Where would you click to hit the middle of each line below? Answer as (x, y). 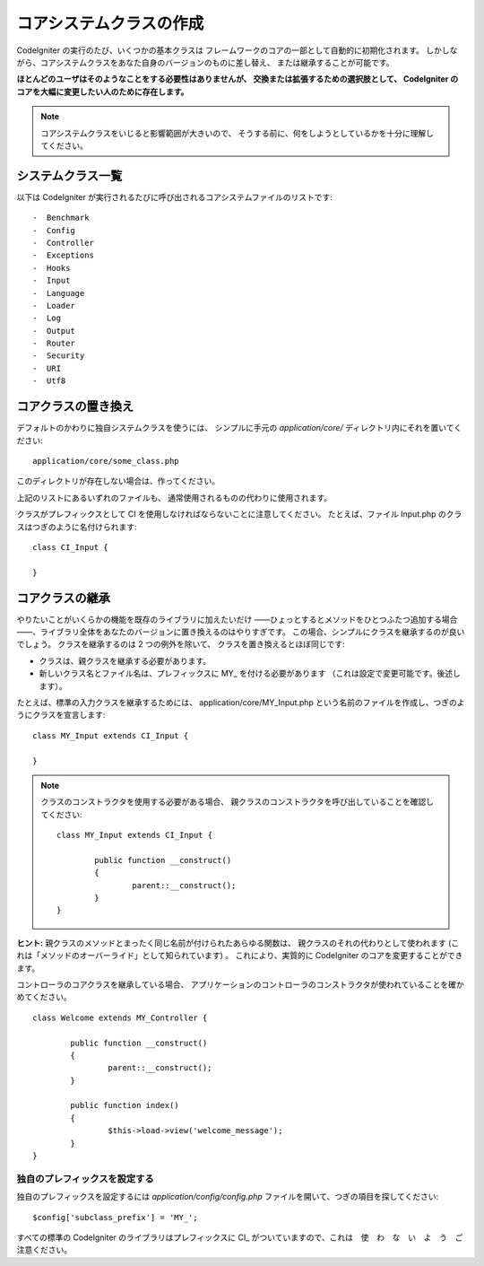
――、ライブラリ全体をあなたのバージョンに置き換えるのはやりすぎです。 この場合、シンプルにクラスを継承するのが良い (241, 632)
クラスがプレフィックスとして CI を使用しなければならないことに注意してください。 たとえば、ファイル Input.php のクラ (239, 514)
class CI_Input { (70, 547)
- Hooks (52, 268)
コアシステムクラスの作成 (110, 23)
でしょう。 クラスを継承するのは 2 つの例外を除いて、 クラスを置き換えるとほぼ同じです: (181, 644)
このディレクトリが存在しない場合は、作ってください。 (118, 481)
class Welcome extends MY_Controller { (120, 1017)
